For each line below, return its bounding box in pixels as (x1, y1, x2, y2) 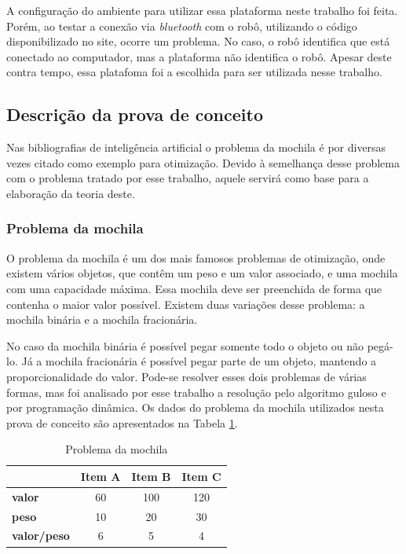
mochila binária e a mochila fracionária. (6, 311, 198, 328)
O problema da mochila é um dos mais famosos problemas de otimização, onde (6, 249, 386, 266)
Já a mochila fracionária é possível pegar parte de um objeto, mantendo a (21, 353, 377, 369)
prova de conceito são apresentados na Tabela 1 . (6, 414, 238, 431)
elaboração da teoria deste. (6, 185, 135, 201)
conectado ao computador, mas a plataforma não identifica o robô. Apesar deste (6, 48, 392, 64)
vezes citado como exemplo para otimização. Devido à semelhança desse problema (6, 154, 400, 171)
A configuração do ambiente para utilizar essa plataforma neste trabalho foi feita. (6, 2, 398, 18)
